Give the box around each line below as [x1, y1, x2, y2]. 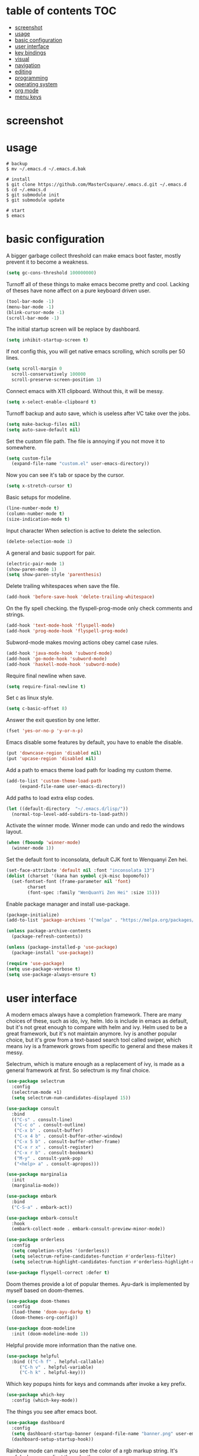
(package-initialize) [6, 911, 60, 918]
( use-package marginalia [6, 1172, 68, 1178]
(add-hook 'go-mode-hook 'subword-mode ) [6, 656, 108, 661]
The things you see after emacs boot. [6, 1408, 98, 1416]
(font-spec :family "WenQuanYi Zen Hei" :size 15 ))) [27, 890, 161, 895]
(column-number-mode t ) [6, 511, 65, 517]
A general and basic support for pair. [6, 549, 96, 556]
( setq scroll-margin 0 [6, 366, 62, 372]
